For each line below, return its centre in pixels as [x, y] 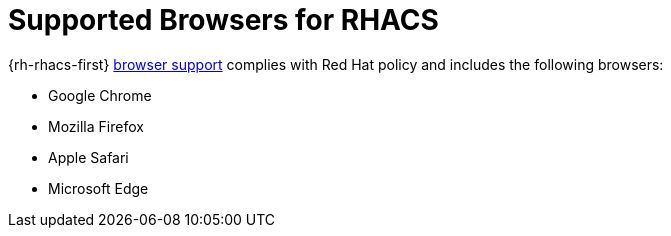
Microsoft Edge [98, 188]
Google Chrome [100, 95]
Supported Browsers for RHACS [223, 20]
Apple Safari [88, 157]
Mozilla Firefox [96, 126]
